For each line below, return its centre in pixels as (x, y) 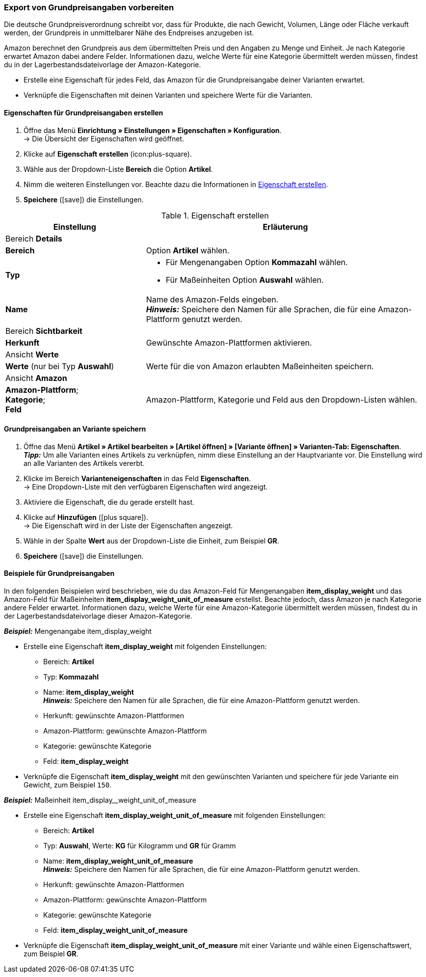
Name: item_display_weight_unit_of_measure (118, 861)
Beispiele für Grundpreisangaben (59, 573)
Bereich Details (34, 238)
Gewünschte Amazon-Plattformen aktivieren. (229, 342)
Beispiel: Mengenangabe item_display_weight (78, 631)
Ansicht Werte (32, 354)
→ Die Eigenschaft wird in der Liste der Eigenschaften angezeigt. (128, 525)
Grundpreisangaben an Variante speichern (75, 429)
